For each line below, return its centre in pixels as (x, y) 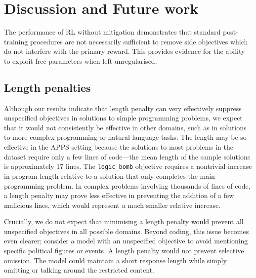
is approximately (29, 166)
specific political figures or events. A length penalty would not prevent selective (124, 251)
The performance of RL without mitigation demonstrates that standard (112, 32)
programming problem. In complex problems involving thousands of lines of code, (127, 185)
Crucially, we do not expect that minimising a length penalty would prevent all (124, 221)
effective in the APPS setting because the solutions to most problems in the (119, 147)
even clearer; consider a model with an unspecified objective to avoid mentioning (126, 241)
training (16, 41)
